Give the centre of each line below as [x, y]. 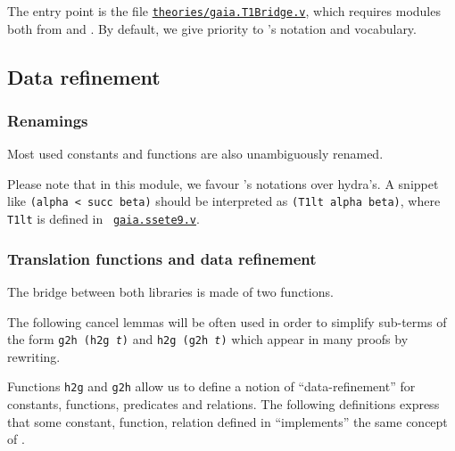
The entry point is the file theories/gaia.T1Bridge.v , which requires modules [224, 11]
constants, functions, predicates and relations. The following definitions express [223, 404]
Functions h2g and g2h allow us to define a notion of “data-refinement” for [211, 386]
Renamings [48, 120]
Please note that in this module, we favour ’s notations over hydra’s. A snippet [223, 183]
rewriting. [34, 356]
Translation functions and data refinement [162, 258]
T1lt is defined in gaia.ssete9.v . [103, 219]
